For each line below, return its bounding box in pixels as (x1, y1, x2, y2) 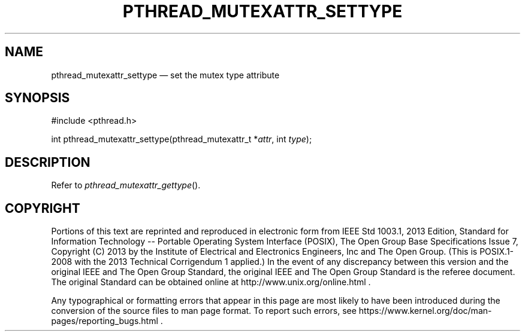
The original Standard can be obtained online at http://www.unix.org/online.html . (51, 277, 371, 288)
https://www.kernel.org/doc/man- (358, 306, 492, 316)
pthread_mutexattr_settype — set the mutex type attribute (51, 69, 280, 80)
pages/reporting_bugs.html (51, 316, 158, 326)
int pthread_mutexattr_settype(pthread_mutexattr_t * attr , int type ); (51, 134, 312, 145)
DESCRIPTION (5, 154, 90, 170)
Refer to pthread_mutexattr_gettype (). (51, 180, 201, 191)
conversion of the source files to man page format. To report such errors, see (51, 306, 357, 316)
